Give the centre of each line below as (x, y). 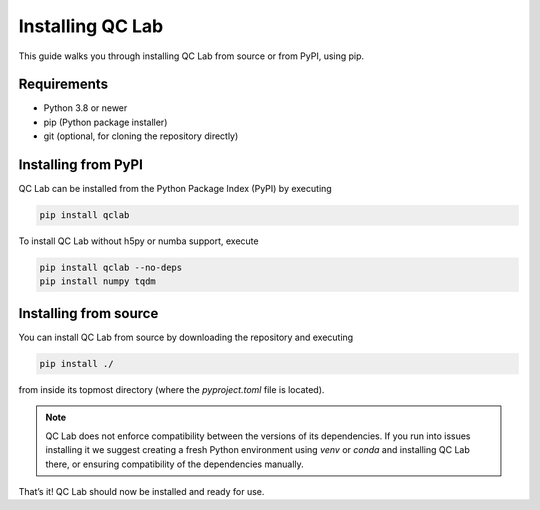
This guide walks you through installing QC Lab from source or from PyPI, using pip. (191, 56)
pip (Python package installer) (105, 122)
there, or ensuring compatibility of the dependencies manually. (174, 464)
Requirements (63, 84)
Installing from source (88, 313)
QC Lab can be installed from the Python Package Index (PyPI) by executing (175, 189)
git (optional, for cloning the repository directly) (141, 136)
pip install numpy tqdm (98, 281)
